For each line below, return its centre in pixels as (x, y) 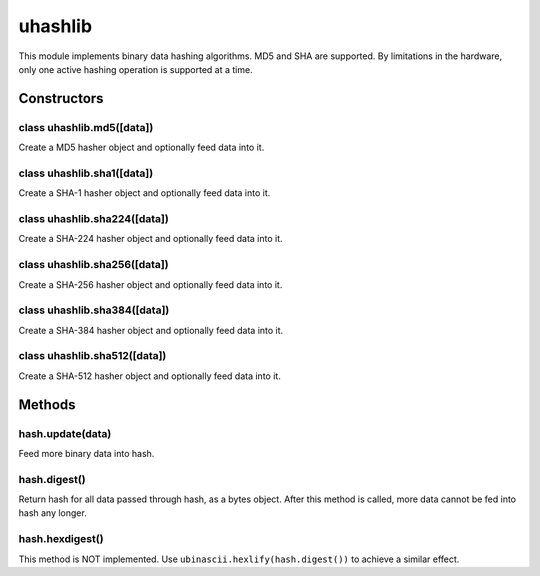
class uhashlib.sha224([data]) (93, 218)
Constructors (61, 98)
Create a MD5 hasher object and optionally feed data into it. (141, 147)
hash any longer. (52, 513)
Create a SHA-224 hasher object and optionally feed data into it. (151, 239)
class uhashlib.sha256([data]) (93, 265)
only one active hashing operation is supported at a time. (136, 69)
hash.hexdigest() (61, 539)
